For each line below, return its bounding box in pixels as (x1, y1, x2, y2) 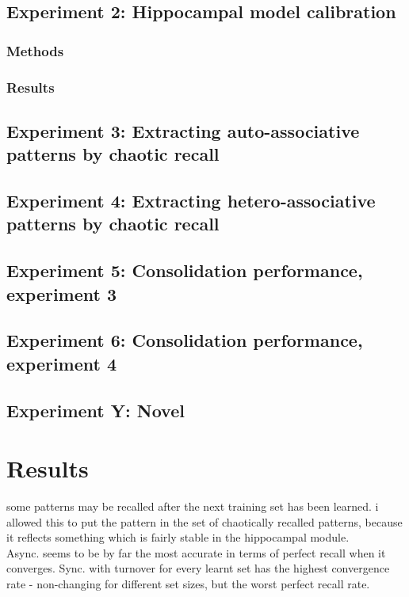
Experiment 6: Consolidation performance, (6, 328, 363, 352)
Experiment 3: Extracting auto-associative (6, 118, 360, 143)
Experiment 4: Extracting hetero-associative (6, 188, 376, 213)
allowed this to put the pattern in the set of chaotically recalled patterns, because (6, 513, 403, 530)
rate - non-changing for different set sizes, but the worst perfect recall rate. (6, 576, 370, 592)
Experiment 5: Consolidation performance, (6, 258, 363, 283)
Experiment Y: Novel (6, 397, 185, 422)
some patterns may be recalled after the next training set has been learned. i (6, 498, 379, 515)
